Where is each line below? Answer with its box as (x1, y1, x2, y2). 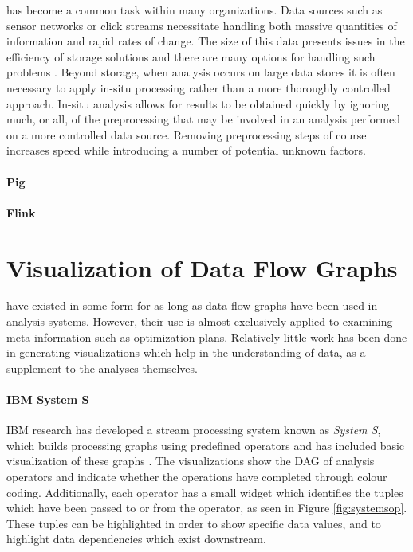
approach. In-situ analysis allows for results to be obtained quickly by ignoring (6, 95, 390, 112)
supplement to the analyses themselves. (6, 359, 198, 376)
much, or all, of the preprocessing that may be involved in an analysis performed (6, 111, 401, 127)
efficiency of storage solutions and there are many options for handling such (6, 48, 376, 65)
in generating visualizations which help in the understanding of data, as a (6, 344, 366, 361)
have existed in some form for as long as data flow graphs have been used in (6, 297, 378, 314)
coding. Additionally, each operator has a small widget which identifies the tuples (6, 483, 403, 500)
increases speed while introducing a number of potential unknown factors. (6, 142, 366, 159)
